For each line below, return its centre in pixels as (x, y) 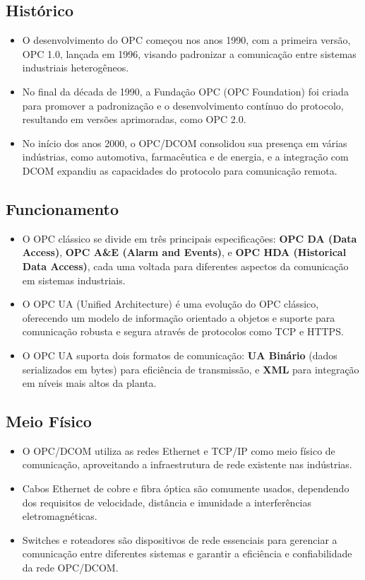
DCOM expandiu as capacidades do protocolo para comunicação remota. (180, 170)
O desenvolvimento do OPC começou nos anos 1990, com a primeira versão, (186, 40)
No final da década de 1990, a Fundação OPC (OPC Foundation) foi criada (185, 91)
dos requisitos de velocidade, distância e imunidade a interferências (167, 502)
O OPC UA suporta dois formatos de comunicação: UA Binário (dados (180, 355)
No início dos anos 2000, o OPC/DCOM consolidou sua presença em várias (185, 143)
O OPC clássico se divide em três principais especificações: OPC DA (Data (190, 238)
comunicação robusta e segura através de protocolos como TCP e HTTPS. (183, 331)
